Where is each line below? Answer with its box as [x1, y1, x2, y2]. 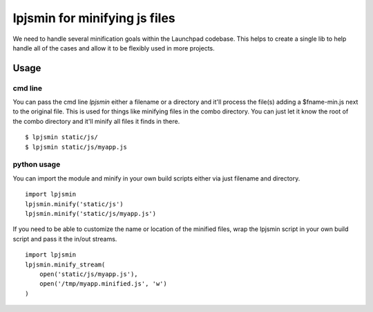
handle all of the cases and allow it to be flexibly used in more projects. [12, 44, 216, 52]
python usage [12, 160, 61, 169]
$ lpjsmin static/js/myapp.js [25, 143, 128, 151]
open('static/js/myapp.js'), [39, 270, 138, 278]
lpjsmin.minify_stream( [25, 260, 106, 268]
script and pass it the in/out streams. [12, 235, 117, 243]
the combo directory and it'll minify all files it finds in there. [12, 117, 180, 125]
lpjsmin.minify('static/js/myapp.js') [25, 210, 157, 217]
